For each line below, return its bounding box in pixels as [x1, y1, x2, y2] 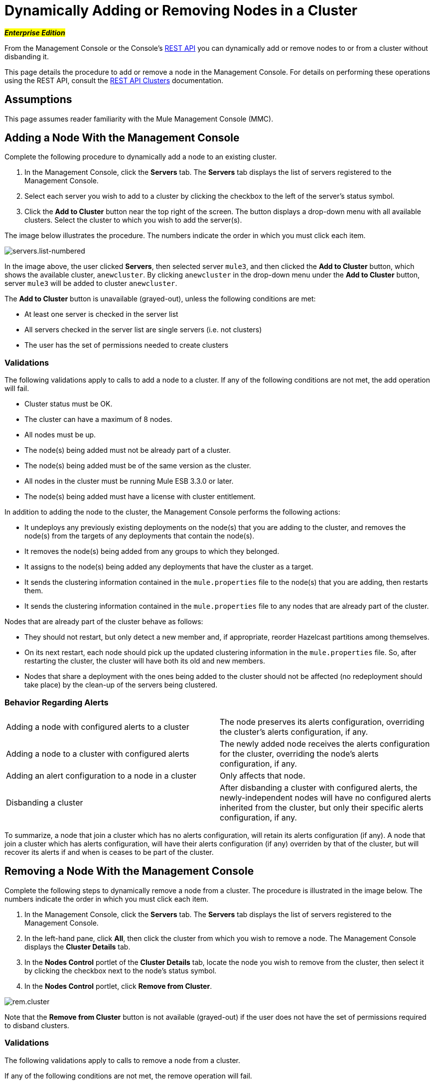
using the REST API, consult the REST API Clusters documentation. [4, 76, 224, 85]
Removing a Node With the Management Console [4, 865, 254, 878]
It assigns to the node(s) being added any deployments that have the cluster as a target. [24, 562, 313, 571]
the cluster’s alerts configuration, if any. [220, 726, 368, 737]
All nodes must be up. [24, 430, 96, 439]
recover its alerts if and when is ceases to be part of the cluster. [4, 847, 214, 856]
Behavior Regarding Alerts [4, 697, 109, 707]
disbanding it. [4, 52, 49, 61]
